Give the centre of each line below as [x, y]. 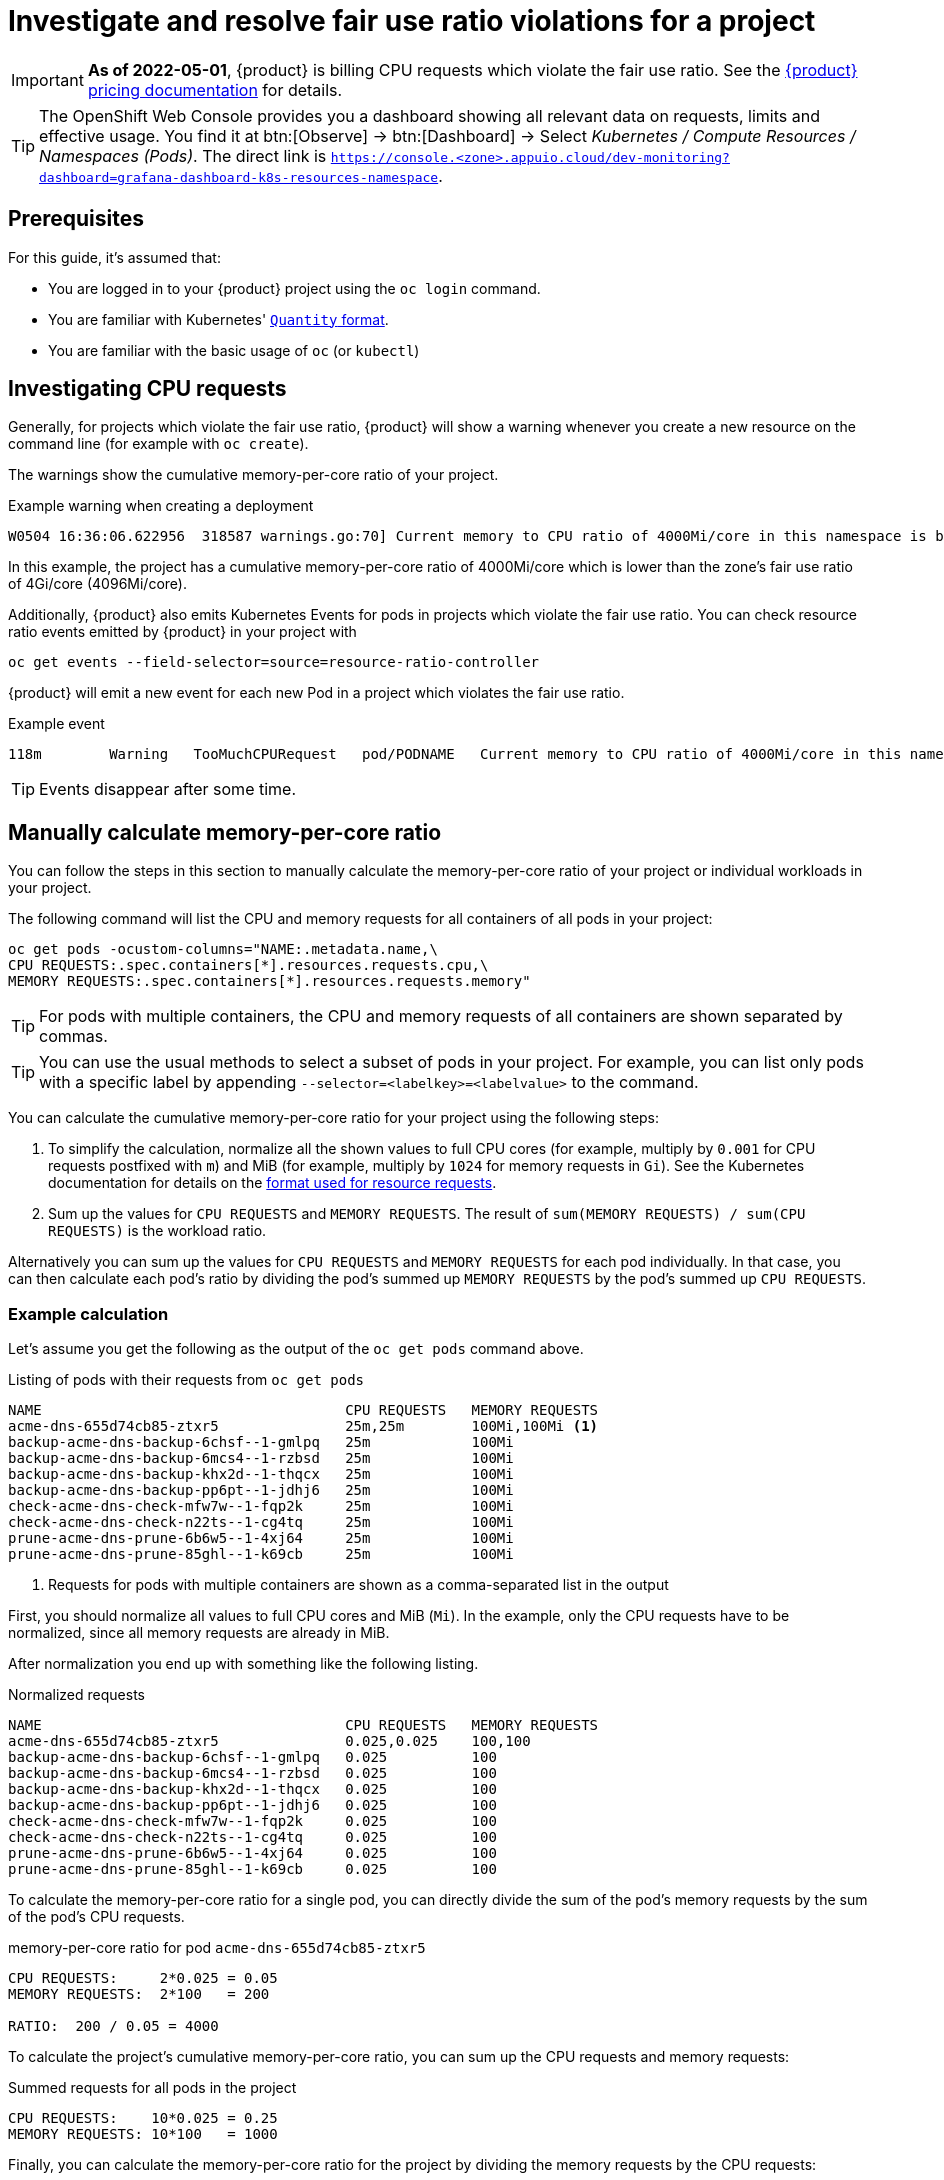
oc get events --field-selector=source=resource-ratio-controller [274, 662]
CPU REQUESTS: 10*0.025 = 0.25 [143, 2118]
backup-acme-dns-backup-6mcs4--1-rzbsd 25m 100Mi [261, 1458]
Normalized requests [76, 1695]
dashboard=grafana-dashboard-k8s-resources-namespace [239, 177]
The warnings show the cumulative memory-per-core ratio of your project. [253, 475]
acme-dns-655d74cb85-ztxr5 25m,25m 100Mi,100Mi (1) [303, 1426]
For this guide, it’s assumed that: [114, 257]
